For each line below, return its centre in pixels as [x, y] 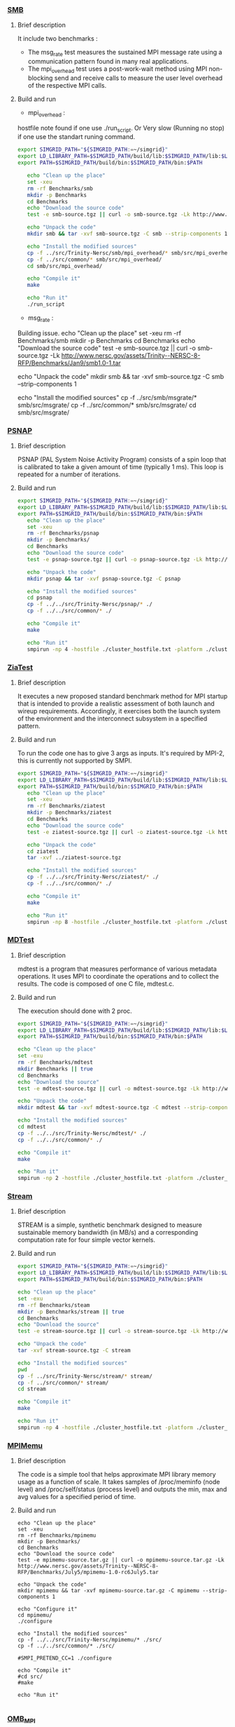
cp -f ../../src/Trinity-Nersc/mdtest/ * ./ [82, 1133]
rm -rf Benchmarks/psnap [63, 533]
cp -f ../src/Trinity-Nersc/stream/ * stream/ [85, 1376]
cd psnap [40, 598]
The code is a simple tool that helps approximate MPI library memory [116, 1474]
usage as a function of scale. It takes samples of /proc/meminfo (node [119, 1482]
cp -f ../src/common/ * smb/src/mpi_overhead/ [94, 260]
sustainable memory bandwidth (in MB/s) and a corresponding [108, 1232]
